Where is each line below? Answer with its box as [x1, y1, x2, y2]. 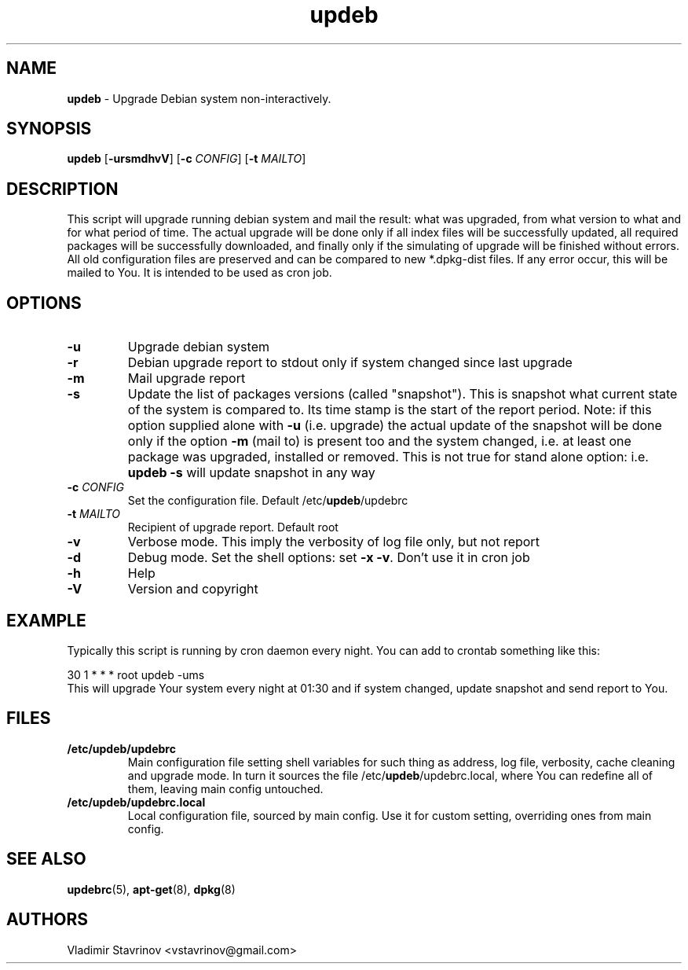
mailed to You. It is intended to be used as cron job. [67, 266, 332, 280]
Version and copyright [127, 581, 258, 597]
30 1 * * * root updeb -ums [67, 667, 205, 682]
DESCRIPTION [6, 178, 119, 199]
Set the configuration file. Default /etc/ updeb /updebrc [127, 494, 408, 508]
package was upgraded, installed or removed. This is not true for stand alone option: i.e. [127, 449, 649, 465]
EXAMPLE [6, 610, 86, 630]
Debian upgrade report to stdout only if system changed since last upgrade [127, 355, 573, 371]
